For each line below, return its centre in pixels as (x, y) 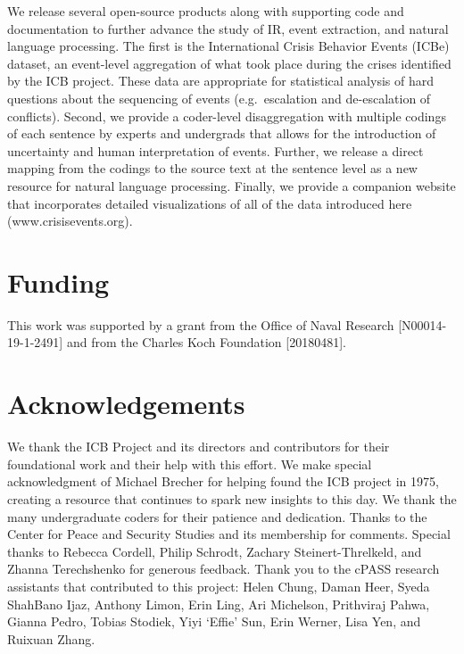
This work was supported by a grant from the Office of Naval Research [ (205, 324)
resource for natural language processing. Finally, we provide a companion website (232, 185)
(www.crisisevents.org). (70, 221)
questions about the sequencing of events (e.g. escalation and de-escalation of (219, 98)
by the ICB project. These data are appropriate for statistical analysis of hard (220, 81)
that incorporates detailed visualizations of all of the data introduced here (210, 203)
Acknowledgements (126, 404)
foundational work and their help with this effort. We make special (190, 464)
